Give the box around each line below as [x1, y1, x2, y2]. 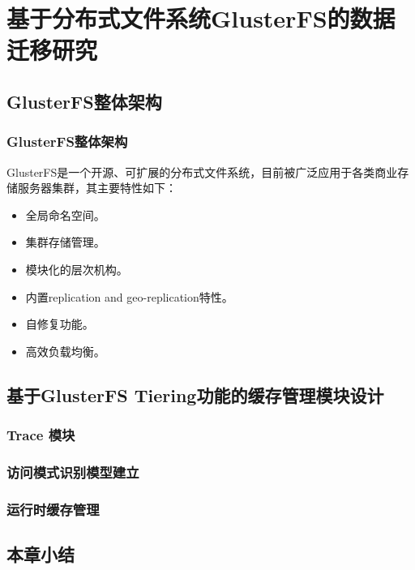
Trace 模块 [6, 425, 75, 445]
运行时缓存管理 [6, 499, 100, 519]
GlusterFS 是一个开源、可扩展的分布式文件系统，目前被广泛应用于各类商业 [6, 163, 398, 180]
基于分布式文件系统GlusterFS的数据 [6, 2, 396, 35]
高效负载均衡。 [25, 342, 105, 359]
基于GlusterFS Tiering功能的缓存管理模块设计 [6, 382, 384, 407]
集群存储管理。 [25, 234, 105, 251]
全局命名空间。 [25, 206, 105, 223]
